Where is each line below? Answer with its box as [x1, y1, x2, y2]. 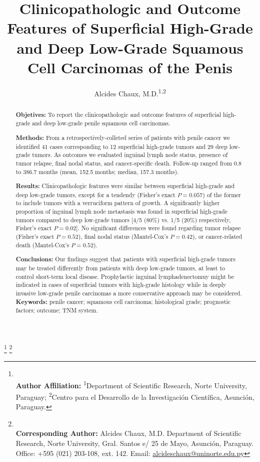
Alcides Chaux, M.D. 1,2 [94, 86, 166, 98]
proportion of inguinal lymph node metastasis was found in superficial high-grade [15, 207, 227, 216]
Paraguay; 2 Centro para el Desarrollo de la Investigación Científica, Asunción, [15, 390, 254, 402]
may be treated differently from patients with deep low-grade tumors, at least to [15, 263, 225, 272]
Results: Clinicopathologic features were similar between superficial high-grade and [15, 182, 235, 191]
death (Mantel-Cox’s [15, 240, 69, 249]
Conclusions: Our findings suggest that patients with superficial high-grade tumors [15, 255, 235, 264]
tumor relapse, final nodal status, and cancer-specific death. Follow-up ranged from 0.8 [15, 159, 241, 167]
